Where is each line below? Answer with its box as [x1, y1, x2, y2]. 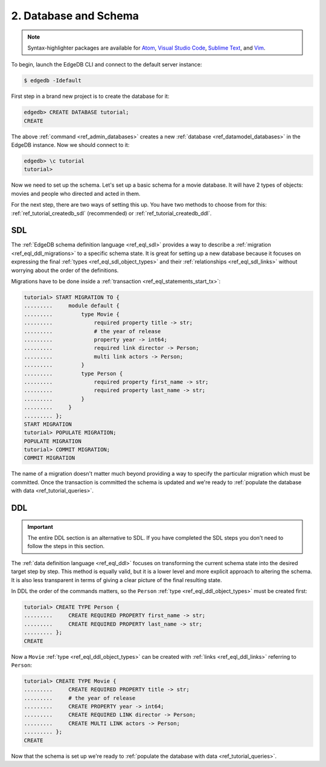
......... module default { [24, 302, 120, 309]
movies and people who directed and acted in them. [11, 190, 141, 197]
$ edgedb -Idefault [24, 77, 81, 84]
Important [27, 523, 54, 530]
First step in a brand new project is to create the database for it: [11, 92, 170, 100]
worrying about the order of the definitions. [11, 267, 119, 274]
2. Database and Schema [11, 9, 139, 22]
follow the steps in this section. [27, 543, 105, 550]
